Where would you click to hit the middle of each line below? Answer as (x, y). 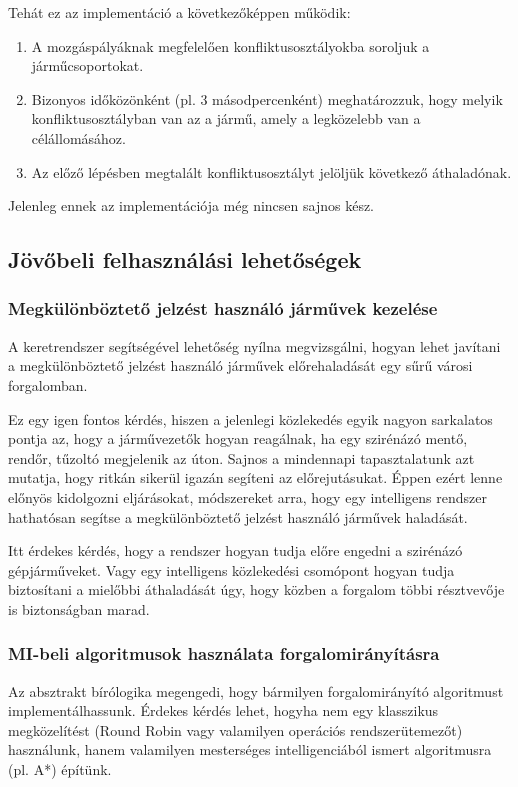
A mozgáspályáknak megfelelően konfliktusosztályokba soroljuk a (230, 45)
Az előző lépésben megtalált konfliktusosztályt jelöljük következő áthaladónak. (271, 171)
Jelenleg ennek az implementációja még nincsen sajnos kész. (191, 205)
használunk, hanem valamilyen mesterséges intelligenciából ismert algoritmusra (250, 749)
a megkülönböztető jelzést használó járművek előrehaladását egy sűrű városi (240, 365)
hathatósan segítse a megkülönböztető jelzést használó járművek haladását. (238, 516)
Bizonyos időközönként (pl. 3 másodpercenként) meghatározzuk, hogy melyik (267, 98)
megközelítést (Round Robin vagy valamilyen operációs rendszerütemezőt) (235, 729)
